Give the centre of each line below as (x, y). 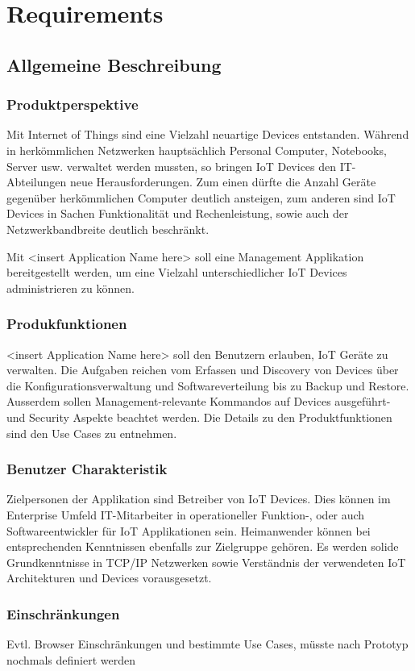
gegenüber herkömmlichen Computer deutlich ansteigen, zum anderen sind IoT (201, 197)
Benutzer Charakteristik (87, 469)
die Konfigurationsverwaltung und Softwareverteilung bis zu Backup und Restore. (208, 385)
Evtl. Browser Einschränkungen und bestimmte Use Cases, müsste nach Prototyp (207, 644)
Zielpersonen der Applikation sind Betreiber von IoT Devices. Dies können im (199, 499)
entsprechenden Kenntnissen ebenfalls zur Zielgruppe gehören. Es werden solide (203, 546)
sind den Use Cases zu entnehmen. (92, 433)
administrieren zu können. (71, 288)
